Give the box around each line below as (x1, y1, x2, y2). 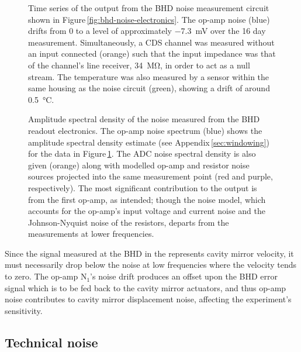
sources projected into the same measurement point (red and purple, (28, 170, 273, 182)
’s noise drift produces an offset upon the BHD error (90, 270, 278, 282)
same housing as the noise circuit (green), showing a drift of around (28, 82, 270, 94)
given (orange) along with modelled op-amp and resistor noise (28, 158, 250, 171)
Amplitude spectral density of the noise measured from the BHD (28, 113, 260, 125)
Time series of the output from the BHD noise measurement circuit (28, 2, 269, 13)
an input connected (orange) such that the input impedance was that (28, 47, 276, 60)
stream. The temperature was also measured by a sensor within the (28, 70, 269, 82)
